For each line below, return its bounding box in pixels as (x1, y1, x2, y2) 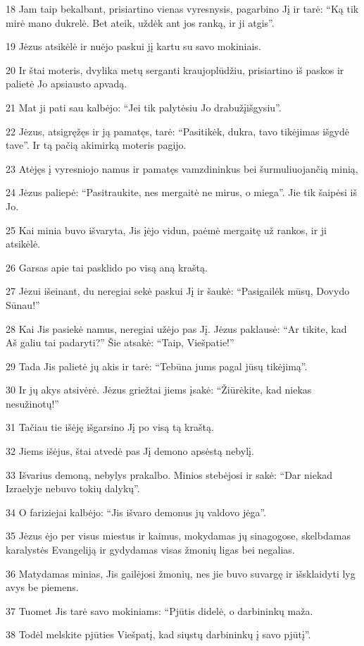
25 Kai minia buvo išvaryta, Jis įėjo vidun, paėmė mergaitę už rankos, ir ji (6, 222, 327, 237)
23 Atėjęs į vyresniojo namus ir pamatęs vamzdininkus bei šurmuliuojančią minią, (6, 161, 358, 176)
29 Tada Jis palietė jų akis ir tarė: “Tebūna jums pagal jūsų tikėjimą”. (6, 358, 308, 373)
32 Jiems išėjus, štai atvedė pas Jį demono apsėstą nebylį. (6, 444, 254, 458)
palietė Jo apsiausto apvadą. (6, 76, 127, 91)
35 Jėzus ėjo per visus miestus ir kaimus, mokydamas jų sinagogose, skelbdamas (6, 528, 351, 543)
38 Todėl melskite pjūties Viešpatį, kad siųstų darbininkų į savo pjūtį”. (6, 627, 311, 642)
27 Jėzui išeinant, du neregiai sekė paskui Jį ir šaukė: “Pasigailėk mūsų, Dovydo (6, 284, 350, 298)
